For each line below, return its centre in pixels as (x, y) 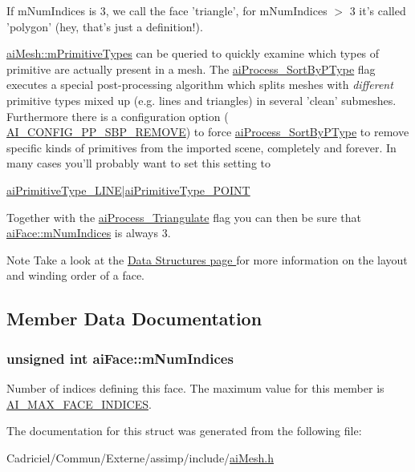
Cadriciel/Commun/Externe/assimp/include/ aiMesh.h (140, 457)
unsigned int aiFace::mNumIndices (120, 358)
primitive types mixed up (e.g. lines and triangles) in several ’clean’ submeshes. (201, 100)
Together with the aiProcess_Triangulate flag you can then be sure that (184, 217)
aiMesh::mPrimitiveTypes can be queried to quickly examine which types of (193, 53)
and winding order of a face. (75, 275)
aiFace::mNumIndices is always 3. (89, 233)
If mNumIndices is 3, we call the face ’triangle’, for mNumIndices (167, 10)
